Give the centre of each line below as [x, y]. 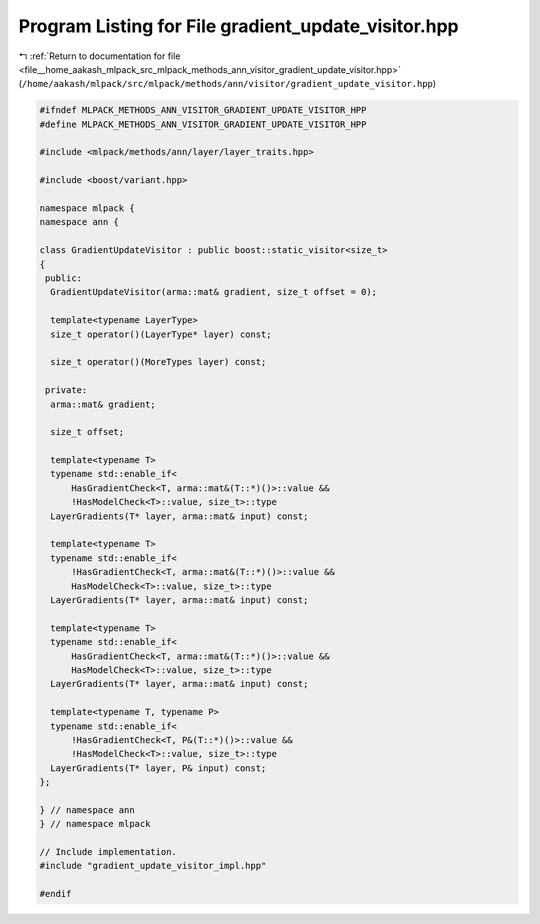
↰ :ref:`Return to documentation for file [99, 56]
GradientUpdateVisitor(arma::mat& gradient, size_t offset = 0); [214, 292]
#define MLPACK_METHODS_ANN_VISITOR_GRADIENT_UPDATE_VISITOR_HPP [203, 124]
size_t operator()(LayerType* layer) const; [161, 334]
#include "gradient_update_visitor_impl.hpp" [153, 866]
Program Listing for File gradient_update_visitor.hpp [238, 26]
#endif [55, 894]
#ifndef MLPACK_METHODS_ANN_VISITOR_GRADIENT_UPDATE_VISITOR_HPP [203, 110]
